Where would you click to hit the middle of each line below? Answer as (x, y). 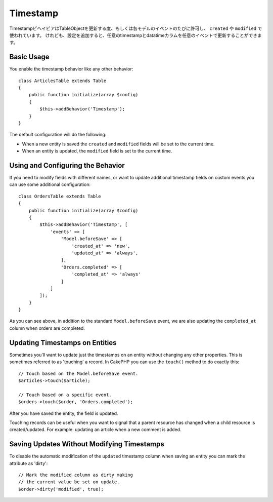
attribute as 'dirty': (29, 463)
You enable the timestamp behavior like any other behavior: (71, 69)
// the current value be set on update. (69, 482)
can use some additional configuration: (50, 184)
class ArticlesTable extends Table (62, 81)
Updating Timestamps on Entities (63, 343)
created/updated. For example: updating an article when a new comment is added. (95, 430)
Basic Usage (29, 57)
